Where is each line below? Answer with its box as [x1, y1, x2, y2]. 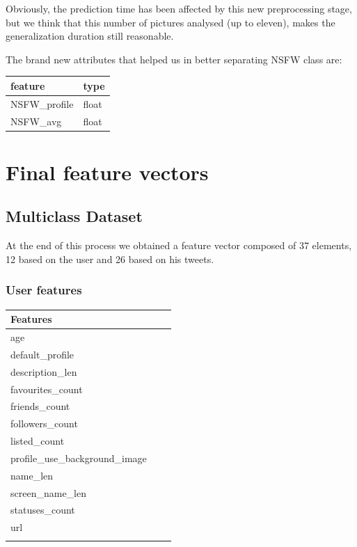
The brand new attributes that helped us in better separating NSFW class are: [6, 51, 342, 66]
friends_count [10, 399, 70, 413]
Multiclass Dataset [6, 205, 143, 227]
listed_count [10, 434, 65, 448]
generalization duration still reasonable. [6, 29, 174, 43]
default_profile [10, 347, 74, 361]
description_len [10, 364, 77, 379]
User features [6, 281, 82, 299]
